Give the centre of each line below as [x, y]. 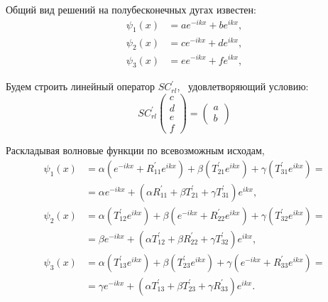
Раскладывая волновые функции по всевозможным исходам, [135, 150]
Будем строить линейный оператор [81, 86]
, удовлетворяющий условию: [243, 86]
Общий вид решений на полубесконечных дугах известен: [131, 9]
